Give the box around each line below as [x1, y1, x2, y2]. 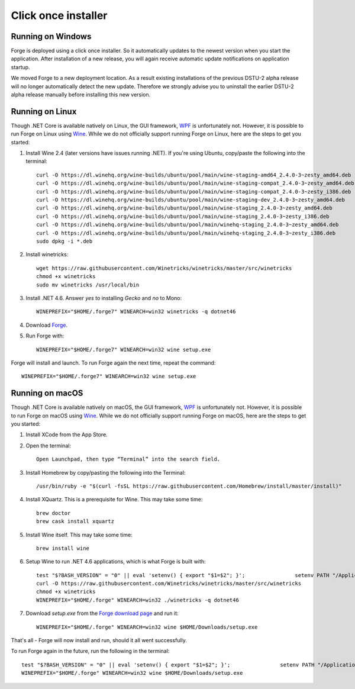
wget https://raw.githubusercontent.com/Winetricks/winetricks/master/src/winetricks [36, 265, 292, 272]
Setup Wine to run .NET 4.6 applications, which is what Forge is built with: [25, 558, 206, 565]
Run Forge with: [25, 332, 64, 340]
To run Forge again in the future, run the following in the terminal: [11, 648, 170, 655]
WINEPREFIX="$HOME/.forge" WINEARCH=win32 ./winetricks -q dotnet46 [36, 597, 239, 603]
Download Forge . [25, 321, 68, 329]
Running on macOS [11, 388, 83, 398]
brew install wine [36, 545, 90, 552]
